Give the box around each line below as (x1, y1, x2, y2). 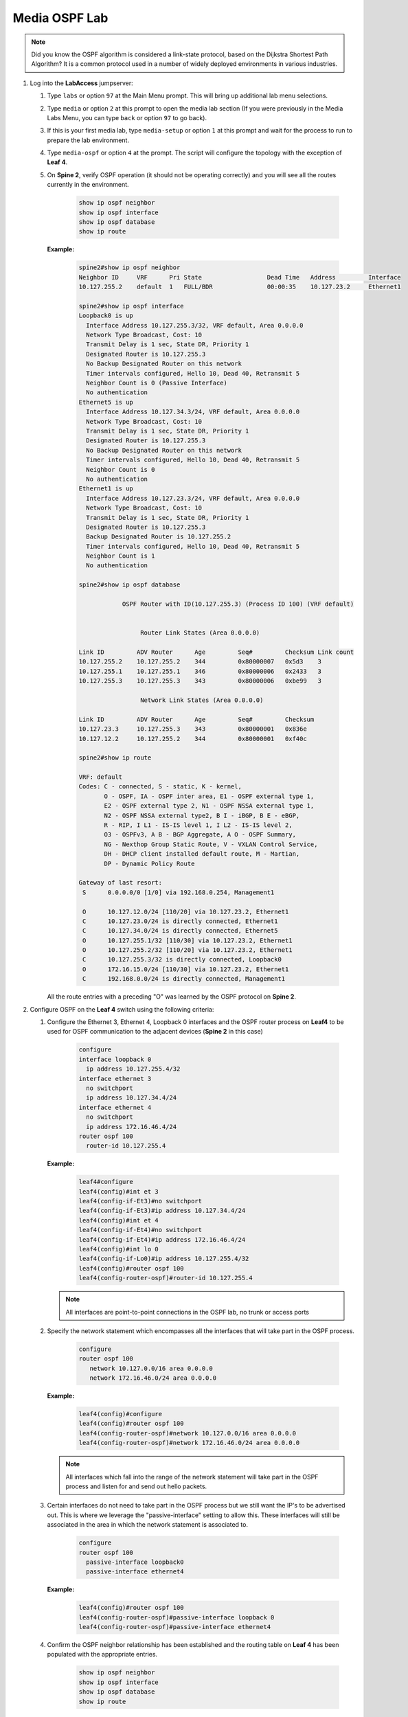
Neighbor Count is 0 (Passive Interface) (86, 379, 228, 387)
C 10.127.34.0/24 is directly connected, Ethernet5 (82, 927, 278, 935)
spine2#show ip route (78, 754, 152, 762)
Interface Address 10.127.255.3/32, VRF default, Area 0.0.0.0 (86, 321, 304, 329)
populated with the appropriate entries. (47, 1650, 158, 1659)
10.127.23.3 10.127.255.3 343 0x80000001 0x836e (78, 725, 307, 733)
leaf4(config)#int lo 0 (78, 1245, 159, 1253)
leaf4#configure (78, 1178, 134, 1186)
